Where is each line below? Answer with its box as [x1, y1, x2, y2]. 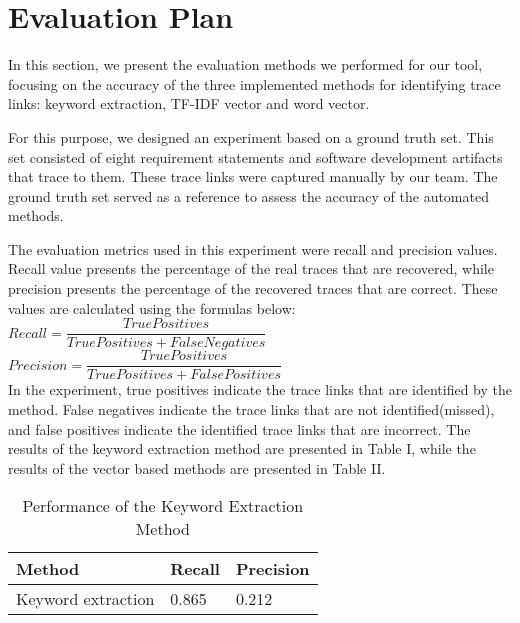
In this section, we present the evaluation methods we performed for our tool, [8, 54, 483, 75]
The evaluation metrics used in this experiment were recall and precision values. [8, 238, 498, 259]
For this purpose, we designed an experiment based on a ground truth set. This [8, 126, 494, 147]
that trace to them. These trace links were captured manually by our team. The [8, 166, 498, 187]
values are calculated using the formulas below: [8, 297, 296, 318]
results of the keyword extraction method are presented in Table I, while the [8, 438, 476, 459]
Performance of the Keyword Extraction [22, 494, 304, 518]
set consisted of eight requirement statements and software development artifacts [8, 146, 503, 167]
